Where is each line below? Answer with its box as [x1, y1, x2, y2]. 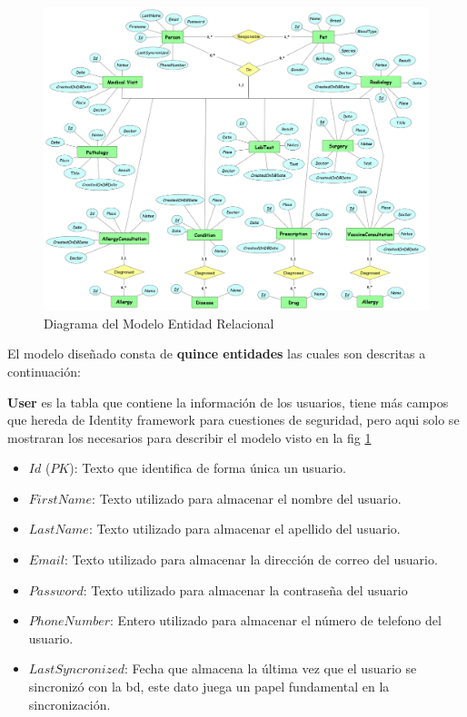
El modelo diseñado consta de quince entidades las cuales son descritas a [7, 344, 426, 363]
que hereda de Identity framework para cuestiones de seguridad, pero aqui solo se [7, 410, 460, 429]
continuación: [7, 361, 81, 380]
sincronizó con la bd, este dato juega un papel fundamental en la [28, 677, 390, 696]
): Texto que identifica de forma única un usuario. [69, 458, 346, 477]
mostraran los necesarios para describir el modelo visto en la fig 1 [7, 427, 372, 447]
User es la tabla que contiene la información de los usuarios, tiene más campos [7, 392, 449, 411]
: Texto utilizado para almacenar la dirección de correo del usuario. [64, 550, 438, 569]
